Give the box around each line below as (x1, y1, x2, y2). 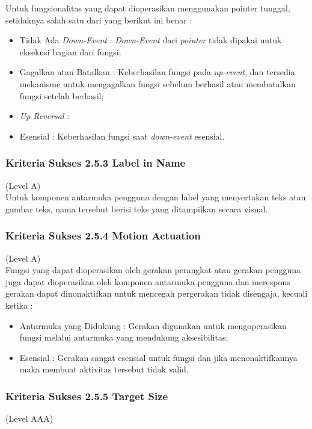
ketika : (5, 298, 33, 311)
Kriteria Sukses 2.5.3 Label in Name (5, 155, 186, 170)
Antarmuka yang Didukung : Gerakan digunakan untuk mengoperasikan (19, 319, 287, 332)
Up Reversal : (19, 110, 70, 122)
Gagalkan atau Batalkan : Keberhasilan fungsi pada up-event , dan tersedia (19, 66, 295, 78)
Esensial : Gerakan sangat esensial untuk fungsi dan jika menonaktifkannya (19, 351, 298, 363)
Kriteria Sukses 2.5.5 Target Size (5, 388, 168, 403)
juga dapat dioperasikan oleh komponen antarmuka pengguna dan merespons (5, 275, 290, 288)
